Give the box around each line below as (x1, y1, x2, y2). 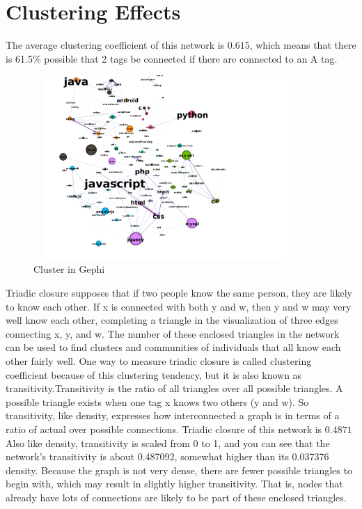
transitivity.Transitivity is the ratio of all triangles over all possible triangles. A (6, 381, 343, 396)
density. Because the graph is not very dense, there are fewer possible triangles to (6, 462, 352, 477)
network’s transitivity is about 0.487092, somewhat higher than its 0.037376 (6, 449, 329, 464)
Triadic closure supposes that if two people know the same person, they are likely (6, 285, 352, 300)
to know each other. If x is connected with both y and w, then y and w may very (6, 299, 352, 313)
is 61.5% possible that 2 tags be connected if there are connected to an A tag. (6, 51, 338, 65)
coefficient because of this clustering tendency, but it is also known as (6, 367, 302, 382)
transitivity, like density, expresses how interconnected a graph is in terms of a (6, 408, 340, 423)
